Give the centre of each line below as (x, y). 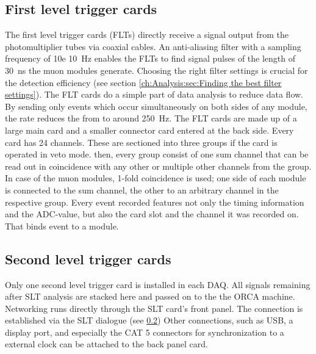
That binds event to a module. (62, 226)
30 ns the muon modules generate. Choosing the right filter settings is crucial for (156, 70)
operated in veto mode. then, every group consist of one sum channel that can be (157, 154)
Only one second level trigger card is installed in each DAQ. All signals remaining (158, 284)
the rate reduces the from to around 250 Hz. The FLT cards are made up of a (151, 118)
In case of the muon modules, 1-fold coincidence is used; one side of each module (156, 178)
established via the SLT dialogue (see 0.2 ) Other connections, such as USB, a (149, 320)
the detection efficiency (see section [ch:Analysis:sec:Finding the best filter (143, 82)
